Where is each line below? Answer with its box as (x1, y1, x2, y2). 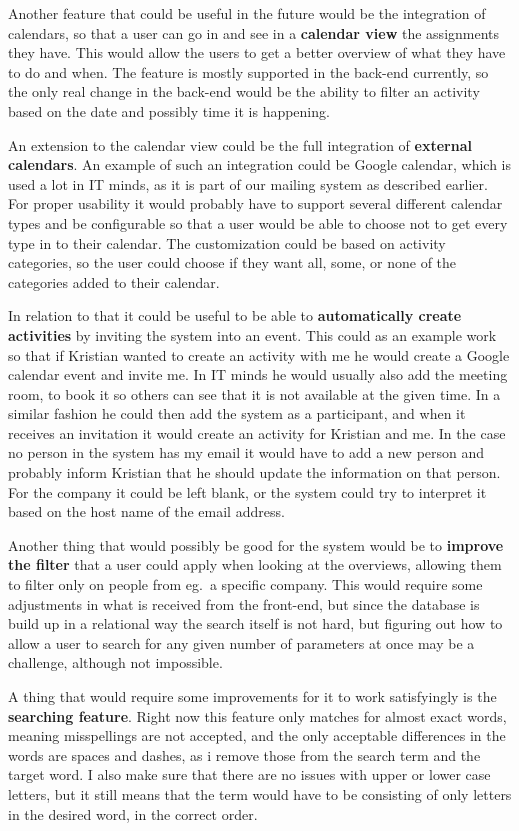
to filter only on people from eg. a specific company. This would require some (8, 574, 483, 595)
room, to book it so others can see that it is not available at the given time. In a (8, 383, 501, 404)
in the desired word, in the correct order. (8, 803, 258, 824)
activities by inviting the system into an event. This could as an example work (8, 324, 497, 345)
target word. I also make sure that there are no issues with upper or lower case (8, 764, 491, 785)
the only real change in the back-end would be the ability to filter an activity (8, 81, 480, 102)
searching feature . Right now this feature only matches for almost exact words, (8, 705, 507, 726)
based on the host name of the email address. (8, 501, 285, 522)
